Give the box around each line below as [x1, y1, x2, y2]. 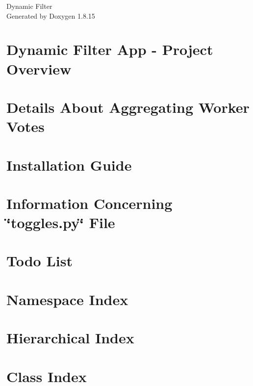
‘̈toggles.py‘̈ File [6, 212, 115, 232]
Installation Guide [6, 154, 132, 175]
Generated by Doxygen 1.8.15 [6, 10, 95, 21]
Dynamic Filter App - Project [6, 39, 213, 59]
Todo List [6, 251, 73, 271]
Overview [6, 58, 72, 78]
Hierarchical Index [6, 328, 134, 348]
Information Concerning [6, 193, 173, 213]
